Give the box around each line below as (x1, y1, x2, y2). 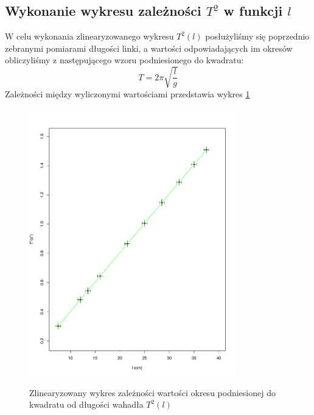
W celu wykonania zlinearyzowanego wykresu (5, 30, 174, 43)
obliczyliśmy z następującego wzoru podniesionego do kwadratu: (5, 54, 244, 66)
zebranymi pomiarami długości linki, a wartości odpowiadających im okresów (5, 41, 293, 54)
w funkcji (223, 1, 283, 20)
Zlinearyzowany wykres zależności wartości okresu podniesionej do (29, 386, 276, 399)
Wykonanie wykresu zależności (5, 1, 201, 20)
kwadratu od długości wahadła (29, 398, 144, 411)
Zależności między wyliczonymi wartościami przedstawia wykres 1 (5, 87, 250, 100)
